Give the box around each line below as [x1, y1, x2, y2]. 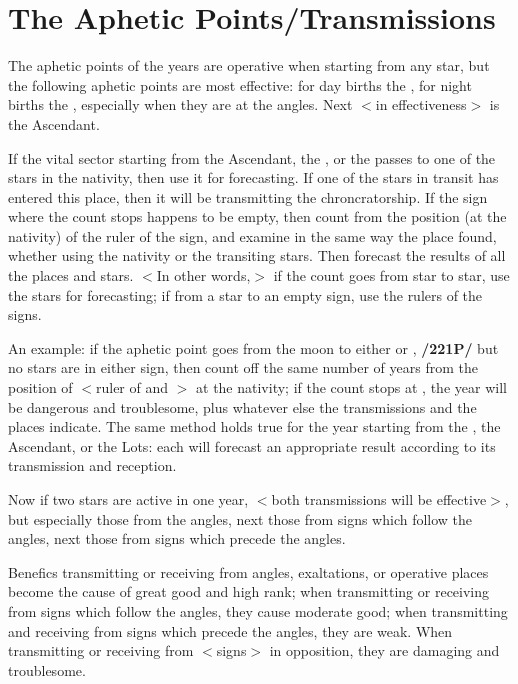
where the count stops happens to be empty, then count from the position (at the [8, 206, 507, 227]
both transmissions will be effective [271, 489, 487, 509]
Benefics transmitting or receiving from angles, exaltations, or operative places [8, 561, 489, 582]
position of [8, 377, 73, 398]
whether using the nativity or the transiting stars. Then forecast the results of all [8, 245, 506, 266]
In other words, [156, 265, 251, 286]
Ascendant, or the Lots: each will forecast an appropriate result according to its [8, 435, 496, 456]
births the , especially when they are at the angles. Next [8, 94, 353, 115]
